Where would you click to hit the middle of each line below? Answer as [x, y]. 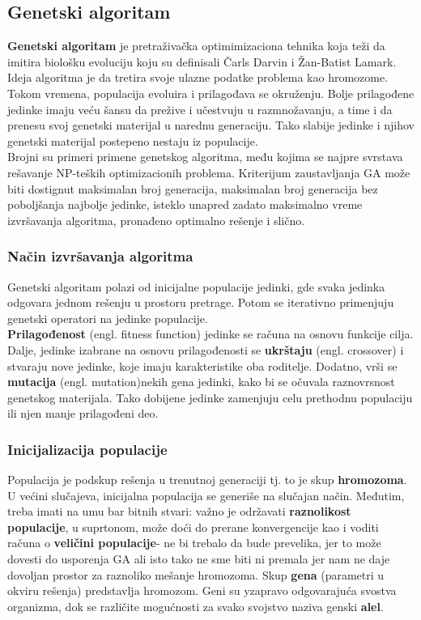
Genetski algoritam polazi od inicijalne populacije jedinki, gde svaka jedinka [196, 286]
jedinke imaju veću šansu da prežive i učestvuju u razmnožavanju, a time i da [200, 109]
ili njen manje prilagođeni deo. [83, 413]
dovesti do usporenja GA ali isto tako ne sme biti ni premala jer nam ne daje [199, 559]
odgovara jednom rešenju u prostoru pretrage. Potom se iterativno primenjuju [201, 302]
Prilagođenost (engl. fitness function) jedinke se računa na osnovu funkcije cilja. [210, 334]
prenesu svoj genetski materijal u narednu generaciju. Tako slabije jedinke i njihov [211, 125]
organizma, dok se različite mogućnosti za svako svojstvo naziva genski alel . [196, 606]
